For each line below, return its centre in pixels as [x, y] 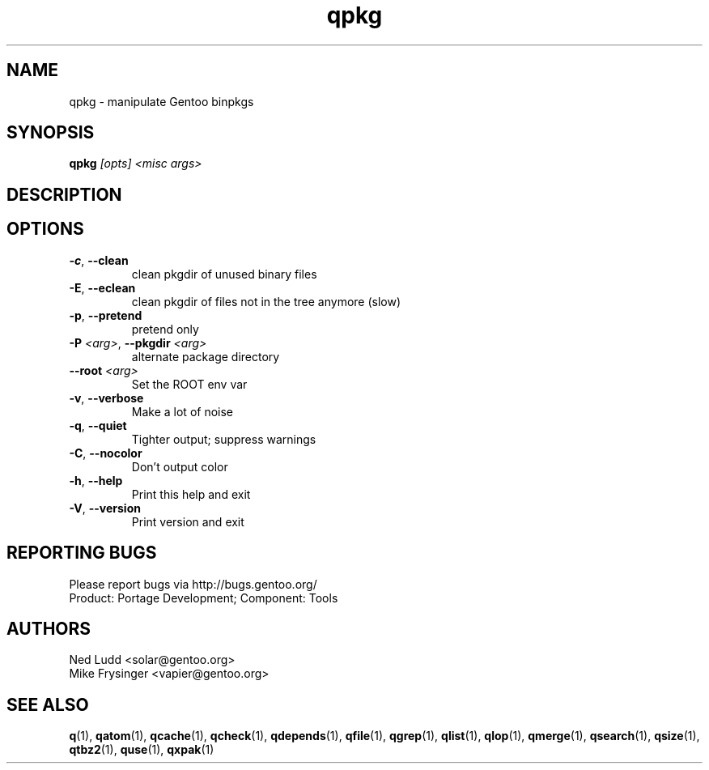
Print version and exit [188, 521]
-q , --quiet [98, 425]
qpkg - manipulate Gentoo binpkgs [161, 101]
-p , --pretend [106, 315]
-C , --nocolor [106, 453]
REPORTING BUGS [82, 553]
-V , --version [105, 508]
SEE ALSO [48, 704]
